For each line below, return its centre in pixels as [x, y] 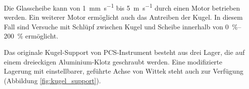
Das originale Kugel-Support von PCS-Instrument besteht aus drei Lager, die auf [124, 52]
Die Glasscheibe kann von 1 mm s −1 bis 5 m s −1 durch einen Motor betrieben [122, 7]
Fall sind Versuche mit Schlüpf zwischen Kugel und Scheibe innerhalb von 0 [117, 26]
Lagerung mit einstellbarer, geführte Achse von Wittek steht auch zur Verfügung [124, 71]
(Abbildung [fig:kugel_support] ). [53, 80]
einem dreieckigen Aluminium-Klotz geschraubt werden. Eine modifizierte [113, 61]
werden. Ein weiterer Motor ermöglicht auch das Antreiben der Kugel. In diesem [123, 17]
